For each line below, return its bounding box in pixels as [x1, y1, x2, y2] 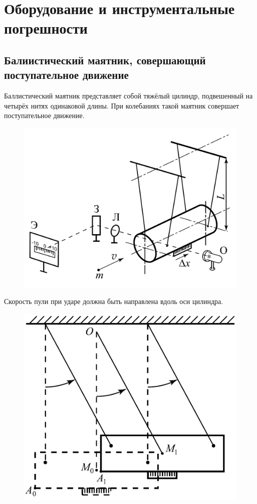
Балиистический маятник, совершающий [4, 52, 206, 67]
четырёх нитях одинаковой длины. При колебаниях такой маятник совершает [4, 100, 239, 111]
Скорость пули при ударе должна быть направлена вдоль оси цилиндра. [4, 296, 223, 307]
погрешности [4, 18, 88, 38]
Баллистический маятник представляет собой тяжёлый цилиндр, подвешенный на [4, 90, 253, 101]
